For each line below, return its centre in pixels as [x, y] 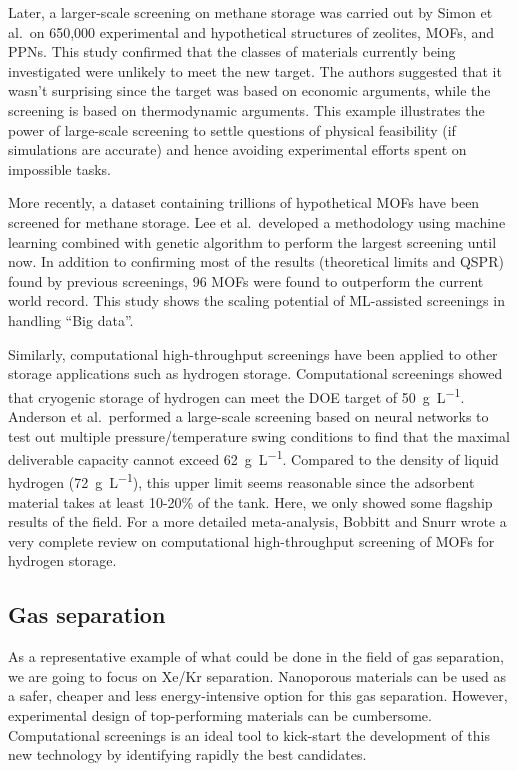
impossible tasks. [59, 168]
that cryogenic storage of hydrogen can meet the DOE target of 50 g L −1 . [236, 395]
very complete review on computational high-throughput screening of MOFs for [251, 540]
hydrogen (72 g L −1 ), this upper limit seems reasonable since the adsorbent [241, 481]
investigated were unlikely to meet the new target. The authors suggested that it [255, 70]
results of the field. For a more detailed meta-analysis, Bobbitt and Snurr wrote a [257, 521]
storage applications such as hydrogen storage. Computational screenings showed [255, 373]
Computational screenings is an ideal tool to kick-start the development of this [249, 734]
